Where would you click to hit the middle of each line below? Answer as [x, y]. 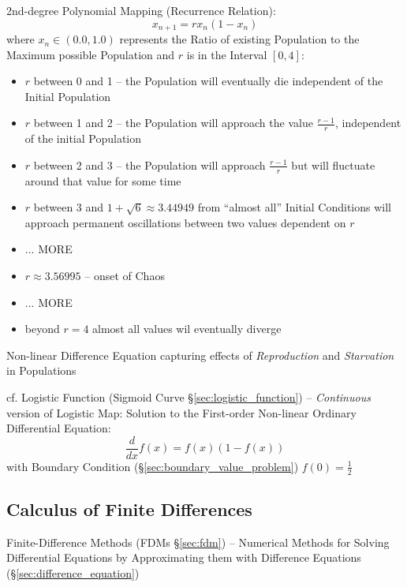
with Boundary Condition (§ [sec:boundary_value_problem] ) [153, 466]
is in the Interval [227, 54]
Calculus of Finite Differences [129, 509]
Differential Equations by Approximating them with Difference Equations [184, 557]
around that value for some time [103, 180]
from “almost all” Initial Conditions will [294, 207]
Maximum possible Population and [91, 54]
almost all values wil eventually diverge [187, 329]
